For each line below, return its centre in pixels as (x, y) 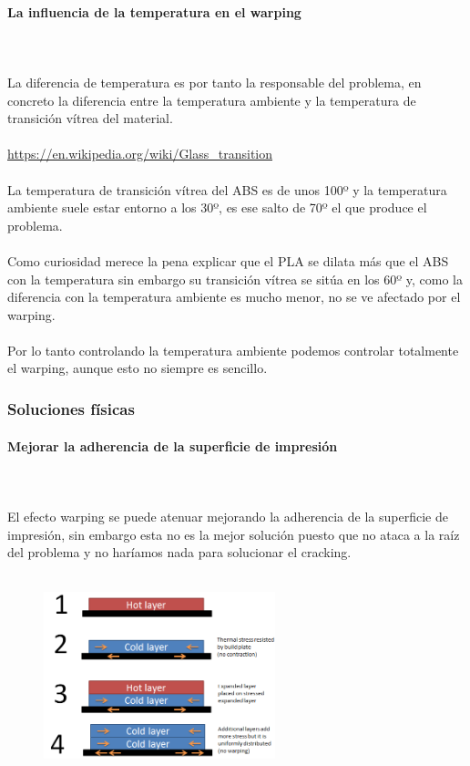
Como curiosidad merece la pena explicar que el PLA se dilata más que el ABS (228, 260)
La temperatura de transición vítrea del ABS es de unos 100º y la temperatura (227, 189)
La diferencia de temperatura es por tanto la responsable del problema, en (215, 82)
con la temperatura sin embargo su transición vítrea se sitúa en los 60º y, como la (235, 279)
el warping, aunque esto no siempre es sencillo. (138, 368)
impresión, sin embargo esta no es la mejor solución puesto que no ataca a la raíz (234, 534)
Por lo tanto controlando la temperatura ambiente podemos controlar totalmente (233, 350)
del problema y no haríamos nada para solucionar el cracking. (179, 552)
